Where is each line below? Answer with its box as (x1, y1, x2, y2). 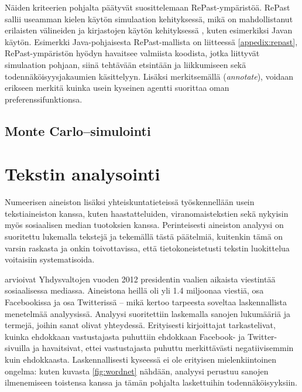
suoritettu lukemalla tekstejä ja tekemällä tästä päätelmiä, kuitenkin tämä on (5, 230, 283, 243)
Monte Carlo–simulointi (5, 121, 151, 139)
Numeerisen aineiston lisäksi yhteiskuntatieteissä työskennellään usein (5, 196, 255, 208)
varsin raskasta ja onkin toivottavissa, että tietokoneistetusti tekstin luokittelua (5, 241, 290, 254)
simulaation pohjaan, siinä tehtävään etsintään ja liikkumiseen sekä (5, 58, 246, 70)
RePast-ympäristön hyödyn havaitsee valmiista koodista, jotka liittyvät (5, 47, 260, 59)
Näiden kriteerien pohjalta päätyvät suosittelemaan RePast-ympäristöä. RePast (5, 1, 290, 13)
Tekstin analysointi (5, 162, 160, 186)
